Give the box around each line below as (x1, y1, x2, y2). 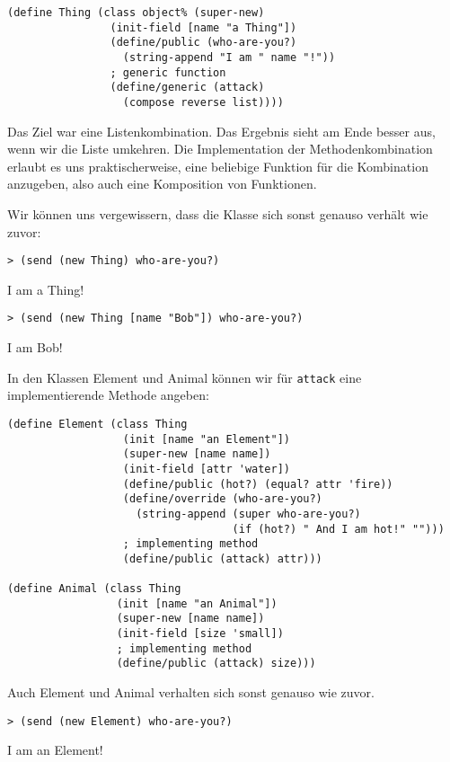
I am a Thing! (7, 279, 84, 298)
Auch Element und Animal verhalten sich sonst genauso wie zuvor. (7, 683, 375, 702)
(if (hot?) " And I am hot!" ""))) (232, 522, 445, 536)
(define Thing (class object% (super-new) (7, 6, 265, 19)
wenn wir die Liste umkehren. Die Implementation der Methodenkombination (7, 139, 433, 158)
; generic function (110, 66, 226, 79)
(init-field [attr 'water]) (122, 462, 290, 475)
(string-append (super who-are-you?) (136, 507, 361, 520)
